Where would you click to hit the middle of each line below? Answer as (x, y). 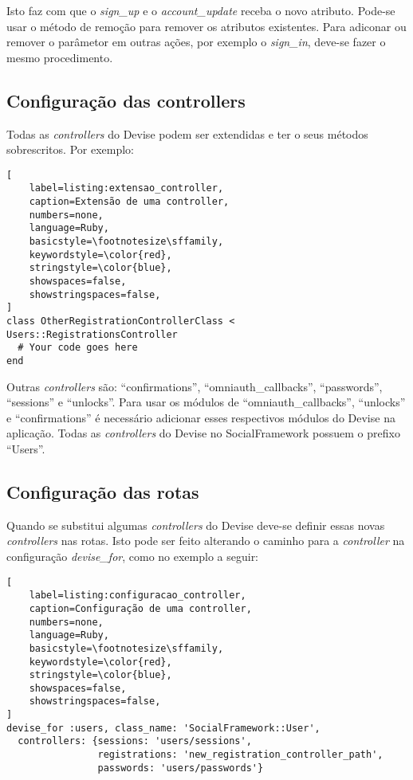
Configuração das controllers (126, 100)
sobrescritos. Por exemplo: (70, 149)
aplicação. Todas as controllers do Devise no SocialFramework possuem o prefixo (203, 433)
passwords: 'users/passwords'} (181, 768)
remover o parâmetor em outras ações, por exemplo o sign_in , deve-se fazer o (196, 42)
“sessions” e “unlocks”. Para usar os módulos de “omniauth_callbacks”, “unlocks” (206, 402)
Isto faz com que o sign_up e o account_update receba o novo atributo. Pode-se (201, 10)
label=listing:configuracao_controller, (138, 596)
